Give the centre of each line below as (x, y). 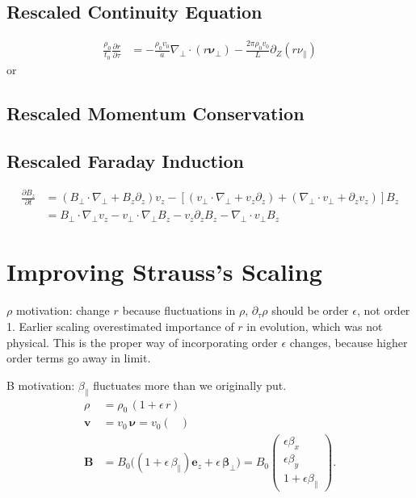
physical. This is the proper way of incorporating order (142, 342)
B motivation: (41, 385)
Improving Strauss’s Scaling (164, 272)
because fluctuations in (179, 310)
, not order (383, 310)
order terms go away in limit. (79, 358)
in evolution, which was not (315, 326)
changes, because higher (349, 342)
